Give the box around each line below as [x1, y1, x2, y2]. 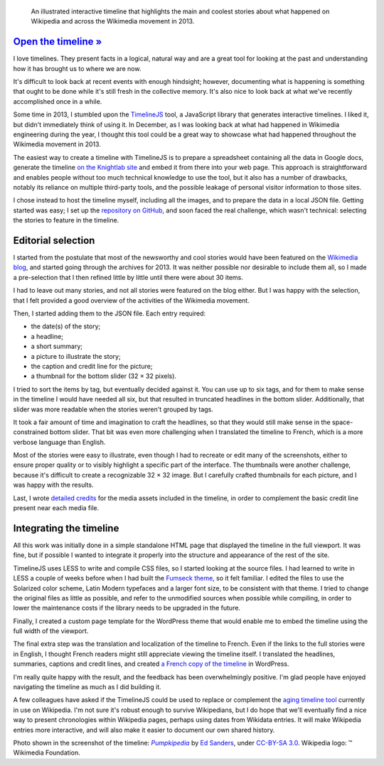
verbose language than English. [13, 438, 106, 446]
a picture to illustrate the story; [31, 352, 121, 360]
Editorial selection [13, 234, 95, 247]
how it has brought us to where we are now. [13, 64, 142, 72]
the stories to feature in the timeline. [13, 216, 119, 225]
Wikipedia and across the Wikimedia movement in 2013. [31, 17, 195, 26]
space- [331, 418, 353, 426]
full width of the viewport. [13, 627, 89, 635]
